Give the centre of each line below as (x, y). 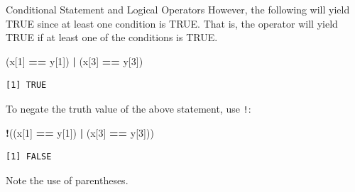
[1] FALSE (29, 157)
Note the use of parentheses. (67, 180)
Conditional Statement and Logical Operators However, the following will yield (178, 9)
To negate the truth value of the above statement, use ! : (129, 108)
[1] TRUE (26, 85)
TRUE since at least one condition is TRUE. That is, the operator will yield (172, 23)
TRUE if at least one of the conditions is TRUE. (112, 37)
